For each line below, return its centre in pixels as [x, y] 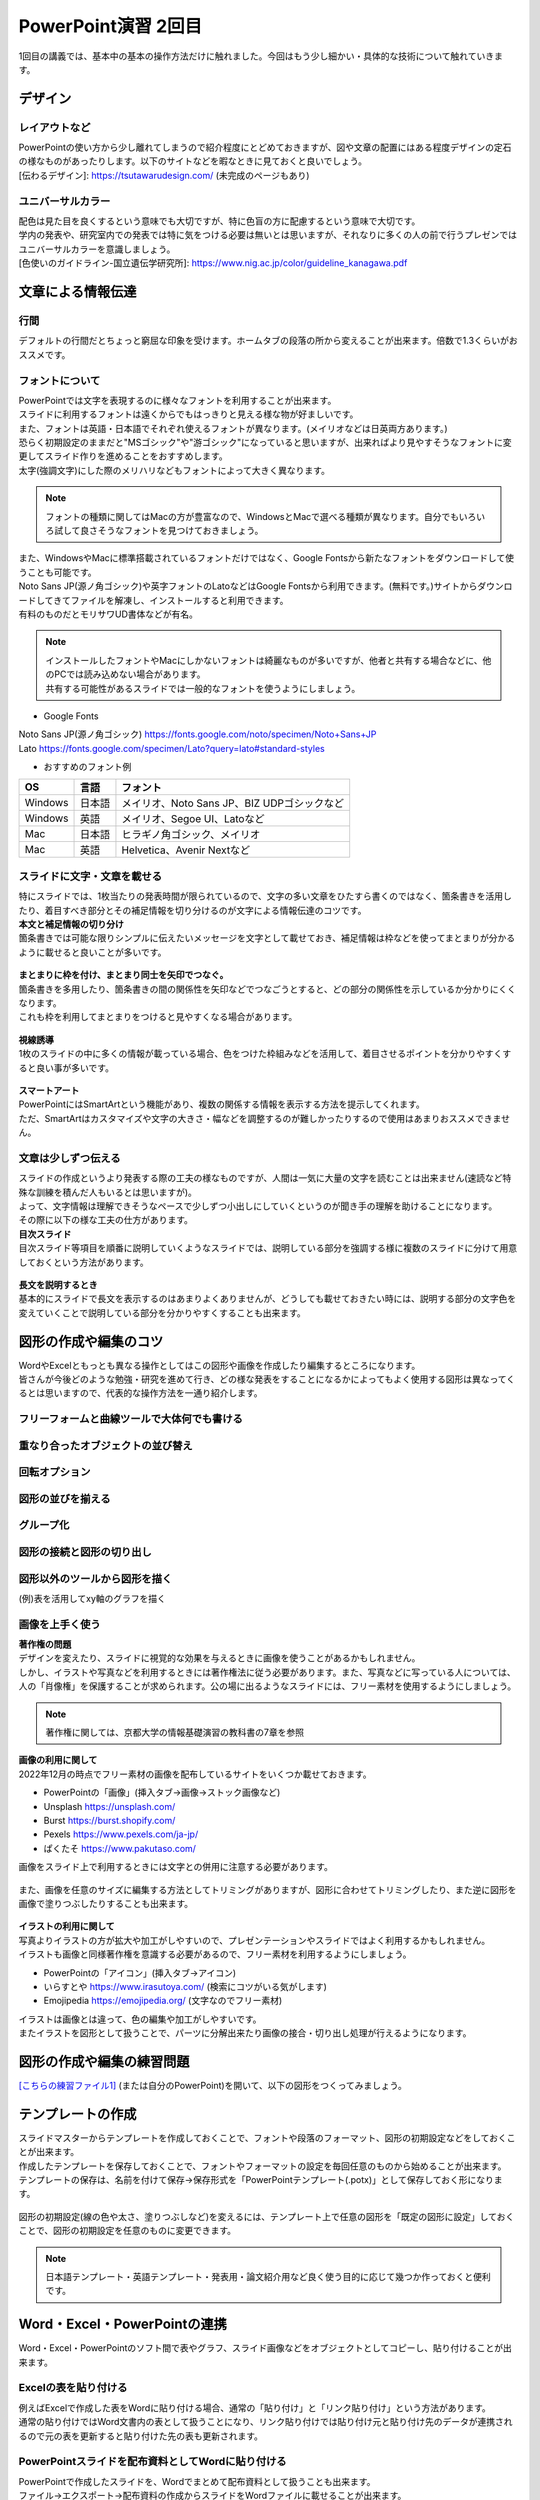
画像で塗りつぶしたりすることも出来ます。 [106, 1903]
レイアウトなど [54, 127]
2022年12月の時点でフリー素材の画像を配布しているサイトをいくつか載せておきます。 [195, 1774]
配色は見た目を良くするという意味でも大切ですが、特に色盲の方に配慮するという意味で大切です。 [219, 221]
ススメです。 [44, 354]
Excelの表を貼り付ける [73, 2388]
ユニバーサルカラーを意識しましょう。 [97, 249]
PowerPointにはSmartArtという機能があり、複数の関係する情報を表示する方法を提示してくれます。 [221, 1104]
